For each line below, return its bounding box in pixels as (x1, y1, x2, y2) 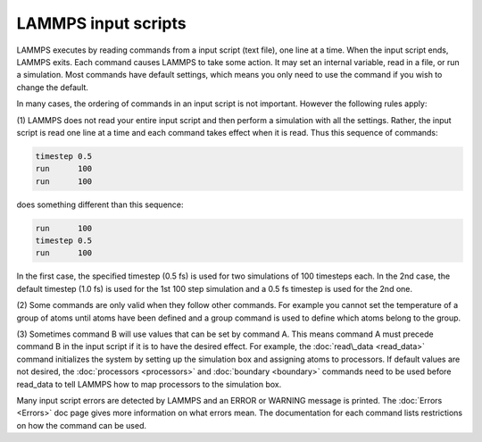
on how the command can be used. (16, 420, 147, 430)
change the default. (16, 81, 89, 93)
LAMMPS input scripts (16, 13, 187, 33)
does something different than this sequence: (16, 199, 184, 210)
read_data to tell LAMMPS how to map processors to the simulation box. (16, 379, 282, 389)
